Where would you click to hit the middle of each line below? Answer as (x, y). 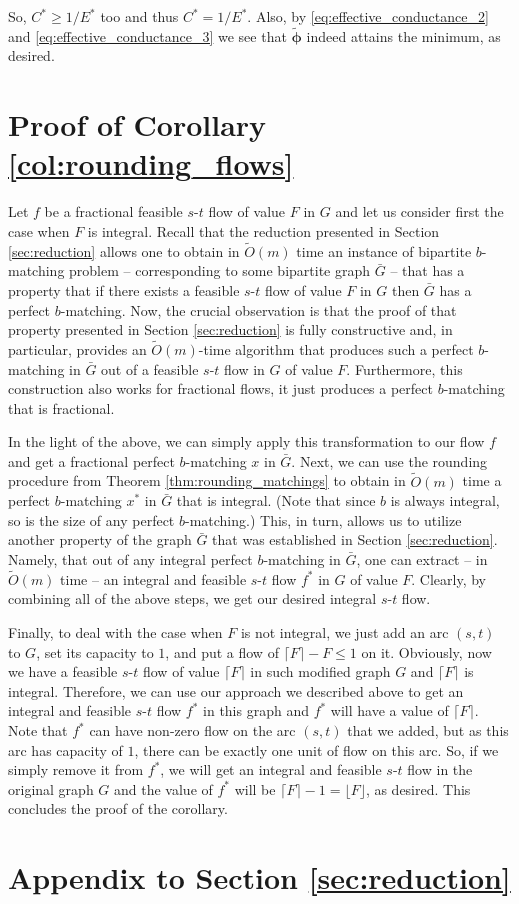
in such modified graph (320, 671)
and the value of (163, 788)
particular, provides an (77, 348)
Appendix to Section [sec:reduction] (259, 877)
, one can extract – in (422, 559)
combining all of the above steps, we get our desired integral (192, 598)
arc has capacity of (65, 749)
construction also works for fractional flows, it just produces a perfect (220, 388)
